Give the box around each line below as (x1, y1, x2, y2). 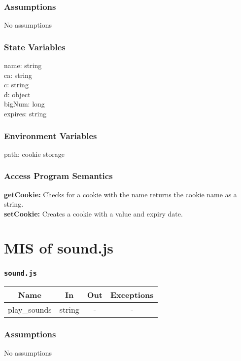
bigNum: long (4, 99, 45, 109)
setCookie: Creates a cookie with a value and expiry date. (4, 208, 183, 218)
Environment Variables (4, 129, 97, 142)
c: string (4, 79, 29, 90)
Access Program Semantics (4, 170, 113, 182)
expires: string (4, 108, 47, 118)
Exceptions (110, 289, 154, 300)
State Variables (4, 40, 66, 53)
